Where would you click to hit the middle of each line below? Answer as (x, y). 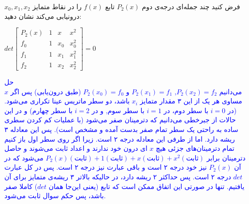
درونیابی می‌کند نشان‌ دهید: (43, 16)
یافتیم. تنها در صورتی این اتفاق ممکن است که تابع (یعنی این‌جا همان (146, 186)
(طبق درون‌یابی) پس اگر (46, 91)
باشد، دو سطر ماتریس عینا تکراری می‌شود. (67, 101)
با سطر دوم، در (186, 110)
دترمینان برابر (226, 157)
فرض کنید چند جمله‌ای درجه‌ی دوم (191, 6)
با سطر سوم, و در (118, 110)
